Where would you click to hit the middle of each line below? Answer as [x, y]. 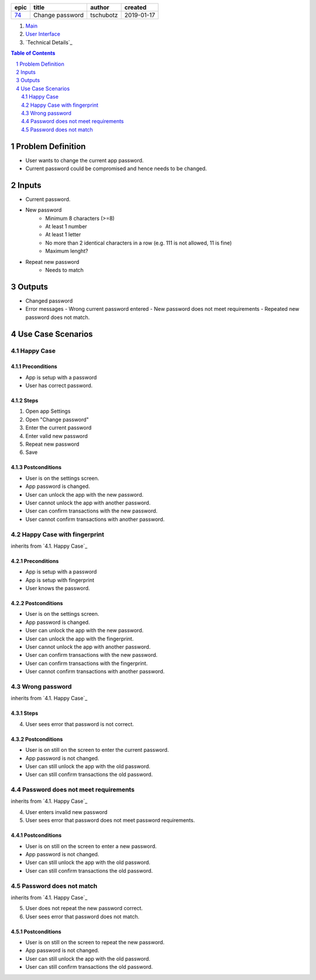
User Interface [43, 34]
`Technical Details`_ [49, 42]
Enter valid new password [56, 436]
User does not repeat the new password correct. [84, 908]
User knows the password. [58, 588]
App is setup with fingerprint [60, 580]
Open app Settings [48, 411]
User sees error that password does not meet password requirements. [110, 820]
